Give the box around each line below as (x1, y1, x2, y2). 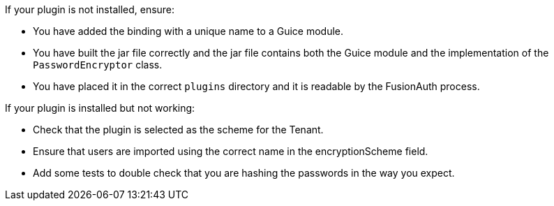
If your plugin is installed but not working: (5, 102, 195, 114)
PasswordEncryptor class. (33, 59, 163, 71)
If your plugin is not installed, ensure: (5, 3, 175, 15)
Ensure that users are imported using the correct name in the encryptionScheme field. (33, 145, 428, 157)
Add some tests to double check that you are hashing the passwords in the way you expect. (33, 167, 455, 179)
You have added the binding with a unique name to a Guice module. (33, 25, 344, 37)
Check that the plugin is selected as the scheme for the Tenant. (33, 124, 324, 135)
